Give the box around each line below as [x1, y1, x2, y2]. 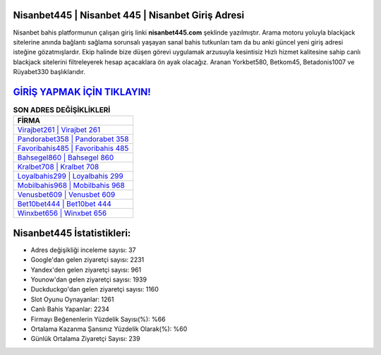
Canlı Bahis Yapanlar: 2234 [30, 305, 109, 313]
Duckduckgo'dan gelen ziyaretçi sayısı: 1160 [30, 285, 159, 294]
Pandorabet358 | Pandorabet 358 [17, 134, 129, 144]
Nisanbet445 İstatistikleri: [13, 227, 131, 239]
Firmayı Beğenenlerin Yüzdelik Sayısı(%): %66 [30, 315, 166, 323]
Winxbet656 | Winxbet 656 [17, 208, 107, 218]
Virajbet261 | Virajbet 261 [17, 125, 101, 135]
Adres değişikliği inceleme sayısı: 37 [30, 246, 136, 254]
